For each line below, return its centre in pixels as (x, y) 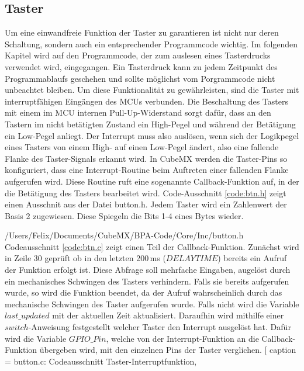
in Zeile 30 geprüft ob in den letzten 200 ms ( (85, 258)
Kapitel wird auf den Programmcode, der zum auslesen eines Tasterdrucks (138, 55)
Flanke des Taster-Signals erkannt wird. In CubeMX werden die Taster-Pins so (146, 158)
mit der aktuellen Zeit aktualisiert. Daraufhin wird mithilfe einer (168, 315)
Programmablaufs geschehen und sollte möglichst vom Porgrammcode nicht (140, 78)
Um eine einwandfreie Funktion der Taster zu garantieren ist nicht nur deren (142, 32)
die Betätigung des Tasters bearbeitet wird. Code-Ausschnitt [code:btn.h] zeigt (146, 193)
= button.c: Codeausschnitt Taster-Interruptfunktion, (101, 361)
